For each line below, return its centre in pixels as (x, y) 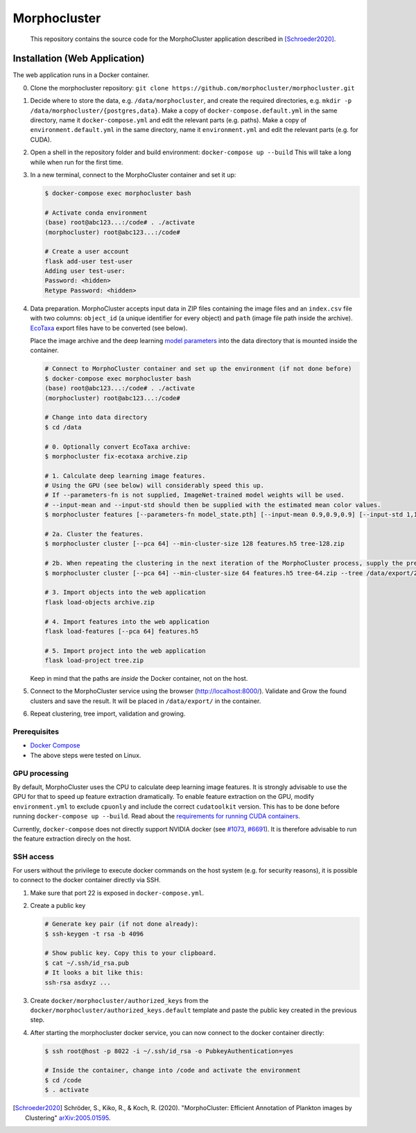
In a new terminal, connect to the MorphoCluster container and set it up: (133, 174)
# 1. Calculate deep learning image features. (125, 475)
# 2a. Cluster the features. (94, 534)
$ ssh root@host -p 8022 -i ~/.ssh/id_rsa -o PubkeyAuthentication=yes (169, 1051)
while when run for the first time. (77, 162)
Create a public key (58, 906)
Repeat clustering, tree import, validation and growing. (108, 714)
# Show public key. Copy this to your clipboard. (131, 953)
